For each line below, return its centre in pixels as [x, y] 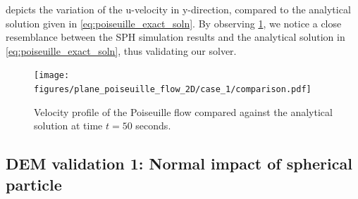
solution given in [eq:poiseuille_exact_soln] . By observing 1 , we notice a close [174, 23]
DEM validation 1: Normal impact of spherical [179, 163]
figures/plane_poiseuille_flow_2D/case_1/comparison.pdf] [173, 90]
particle [34, 184]
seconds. [153, 126]
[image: [52, 76]
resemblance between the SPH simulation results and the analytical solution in [175, 37]
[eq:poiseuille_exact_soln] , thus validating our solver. [121, 50]
